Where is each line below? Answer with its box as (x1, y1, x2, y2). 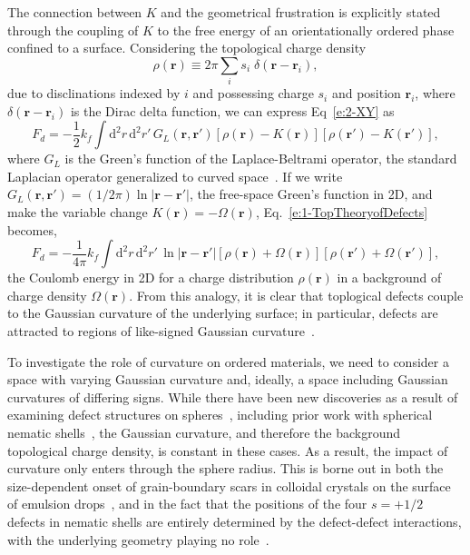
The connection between (7, 3, 142, 21)
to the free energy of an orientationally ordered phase (157, 20, 455, 39)
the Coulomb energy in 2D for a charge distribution (7, 268, 294, 287)
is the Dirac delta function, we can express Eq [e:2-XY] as (70, 101, 395, 120)
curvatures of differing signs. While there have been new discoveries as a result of (7, 387, 458, 406)
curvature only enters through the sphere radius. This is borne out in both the (7, 459, 444, 478)
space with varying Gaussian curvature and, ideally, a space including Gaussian (7, 370, 448, 389)
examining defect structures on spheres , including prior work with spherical (7, 405, 433, 424)
